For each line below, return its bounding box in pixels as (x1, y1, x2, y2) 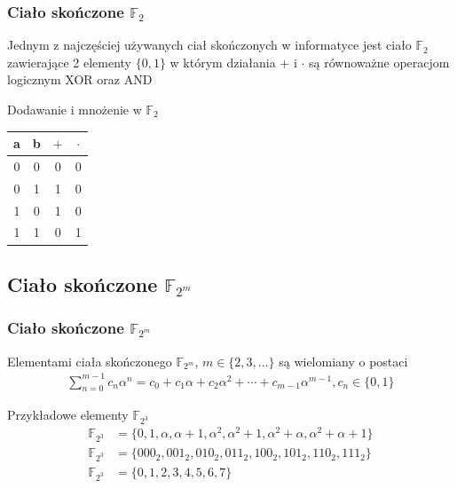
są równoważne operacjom (309, 52, 450, 71)
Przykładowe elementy (7, 405, 129, 424)
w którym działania (169, 52, 276, 71)
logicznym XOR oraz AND (7, 70, 153, 89)
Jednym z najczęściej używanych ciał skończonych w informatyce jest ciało (7, 35, 412, 54)
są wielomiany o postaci (279, 351, 408, 370)
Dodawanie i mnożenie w (7, 100, 142, 118)
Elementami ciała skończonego (7, 351, 172, 370)
